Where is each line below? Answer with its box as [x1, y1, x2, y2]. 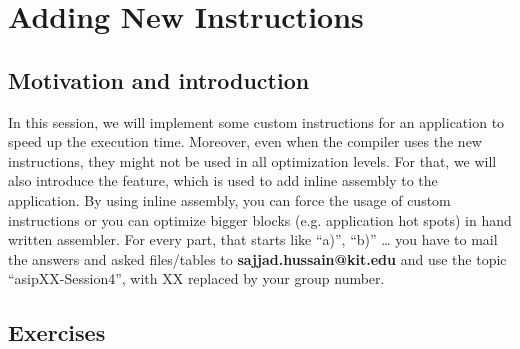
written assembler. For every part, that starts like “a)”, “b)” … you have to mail [8, 229, 498, 250]
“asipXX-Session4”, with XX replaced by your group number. [8, 268, 385, 289]
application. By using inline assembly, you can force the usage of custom [8, 189, 451, 210]
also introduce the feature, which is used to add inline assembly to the [8, 170, 438, 191]
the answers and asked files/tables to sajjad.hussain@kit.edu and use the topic [8, 248, 507, 269]
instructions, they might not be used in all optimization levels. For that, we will [8, 150, 497, 171]
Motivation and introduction [8, 64, 310, 95]
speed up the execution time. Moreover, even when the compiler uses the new [8, 131, 482, 152]
